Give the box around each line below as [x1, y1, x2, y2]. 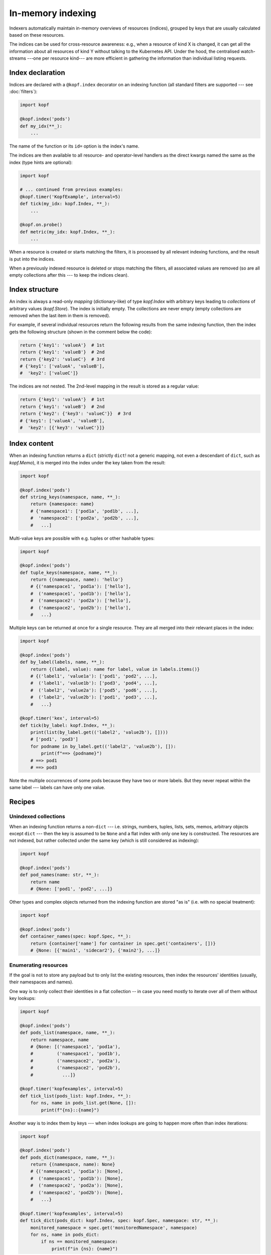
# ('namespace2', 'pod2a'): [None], [30, 1183, 123, 1188]
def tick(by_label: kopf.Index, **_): [20, 722, 115, 728]
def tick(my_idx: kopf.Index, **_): [20, 201, 110, 207]
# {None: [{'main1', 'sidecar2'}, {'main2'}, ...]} [30, 948, 161, 953]
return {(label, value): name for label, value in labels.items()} [30, 666, 200, 672]
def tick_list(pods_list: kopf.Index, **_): [20, 1093, 131, 1099]
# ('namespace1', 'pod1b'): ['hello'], [30, 590, 131, 596]
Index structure [9, 285, 59, 294]
